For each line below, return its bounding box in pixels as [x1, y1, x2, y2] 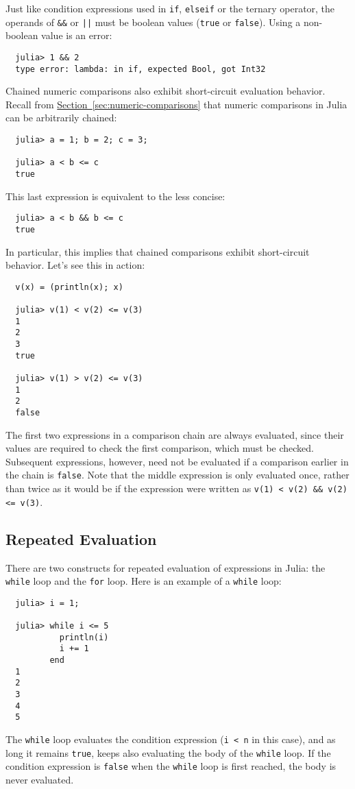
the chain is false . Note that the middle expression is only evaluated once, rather [5, 468, 350, 482]
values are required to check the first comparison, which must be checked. [5, 441, 315, 455]
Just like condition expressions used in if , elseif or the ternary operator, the [5, 1, 335, 15]
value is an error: [41, 28, 112, 43]
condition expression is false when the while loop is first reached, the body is [5, 759, 336, 773]
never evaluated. [5, 772, 74, 786]
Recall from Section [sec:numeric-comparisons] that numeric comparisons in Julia [5, 97, 347, 111]
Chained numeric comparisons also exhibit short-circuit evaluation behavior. [5, 84, 326, 98]
